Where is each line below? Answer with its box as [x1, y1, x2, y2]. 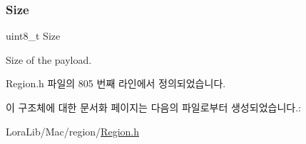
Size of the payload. [6, 52, 92, 67]
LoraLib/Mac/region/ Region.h [6, 123, 139, 138]
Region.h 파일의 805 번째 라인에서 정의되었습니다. [6, 76, 226, 91]
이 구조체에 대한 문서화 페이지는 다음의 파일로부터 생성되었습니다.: [6, 100, 301, 114]
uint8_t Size [6, 28, 61, 43]
